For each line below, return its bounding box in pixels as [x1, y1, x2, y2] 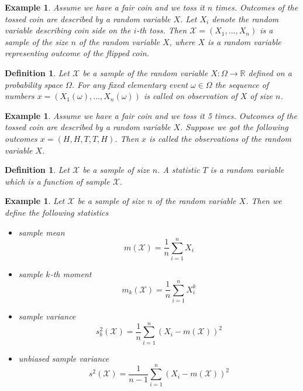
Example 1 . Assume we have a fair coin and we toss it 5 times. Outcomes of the [5, 109, 297, 121]
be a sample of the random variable [82, 66, 208, 79]
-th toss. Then [136, 24, 187, 36]
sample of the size [5, 35, 68, 47]
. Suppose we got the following [180, 121, 288, 133]
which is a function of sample [5, 175, 110, 187]
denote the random [212, 12, 279, 25]
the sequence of [215, 78, 269, 90]
